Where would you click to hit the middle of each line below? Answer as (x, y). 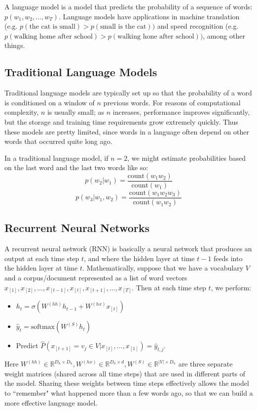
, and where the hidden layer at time (139, 258)
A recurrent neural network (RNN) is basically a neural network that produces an (128, 249)
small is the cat (123, 27)
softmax (43, 327)
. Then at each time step (169, 287)
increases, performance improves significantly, (181, 112)
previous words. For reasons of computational (172, 102)
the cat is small (52, 27)
